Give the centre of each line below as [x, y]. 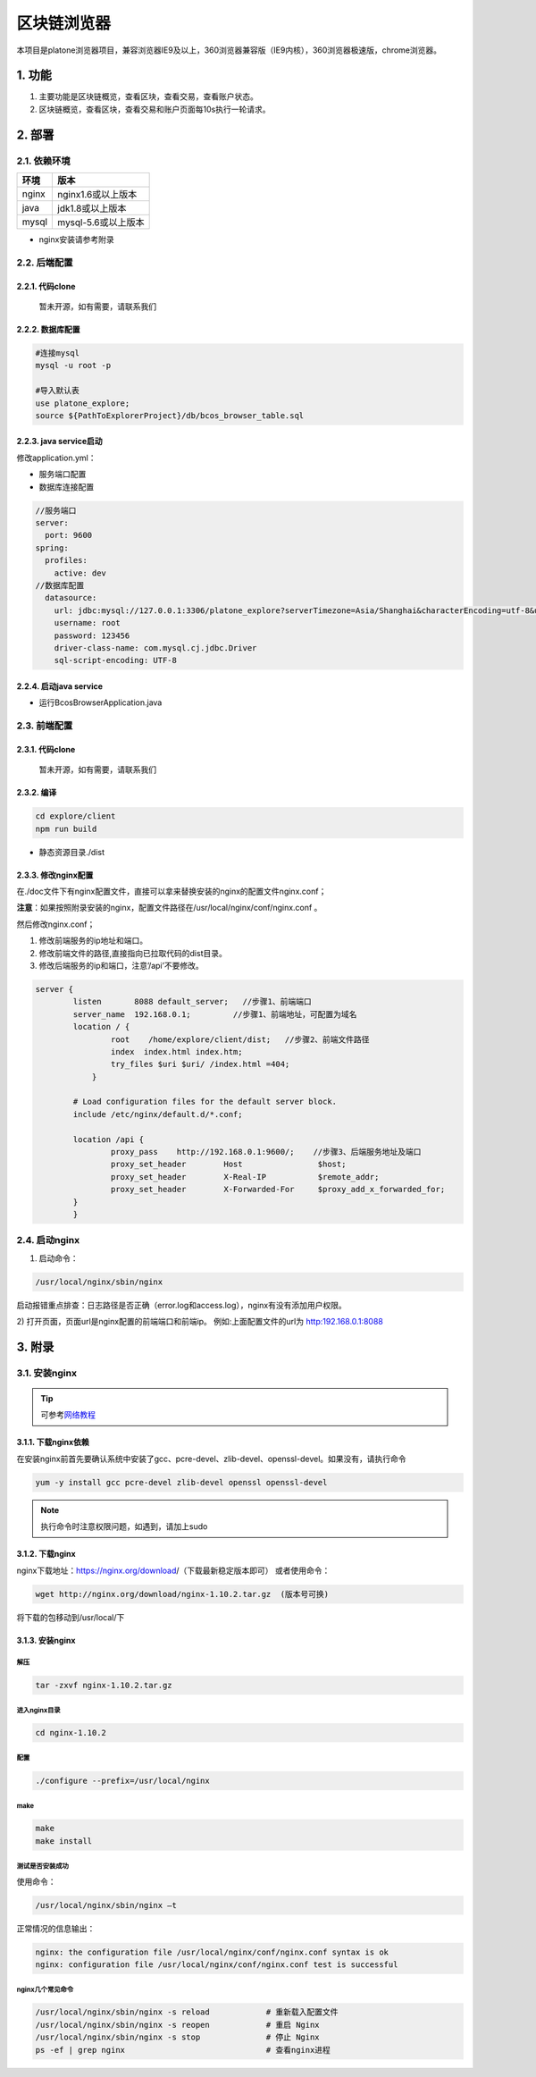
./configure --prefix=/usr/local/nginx [122, 1780]
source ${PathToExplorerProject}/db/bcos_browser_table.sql [170, 415]
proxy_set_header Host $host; [228, 1165]
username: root [87, 623]
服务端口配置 [63, 475]
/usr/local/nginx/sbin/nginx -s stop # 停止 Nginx [178, 2037]
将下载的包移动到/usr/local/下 [71, 1617]
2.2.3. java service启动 [59, 441]
